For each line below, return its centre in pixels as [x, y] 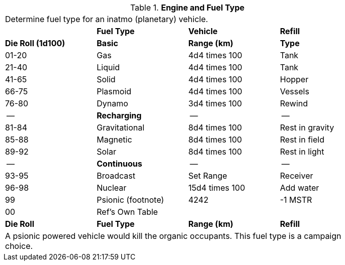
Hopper [294, 79]
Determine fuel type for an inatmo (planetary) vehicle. [107, 19]
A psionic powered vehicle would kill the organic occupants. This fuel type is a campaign [173, 236]
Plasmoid [114, 91]
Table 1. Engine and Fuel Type [187, 8]
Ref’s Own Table [127, 212]
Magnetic [114, 140]
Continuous [119, 164]
